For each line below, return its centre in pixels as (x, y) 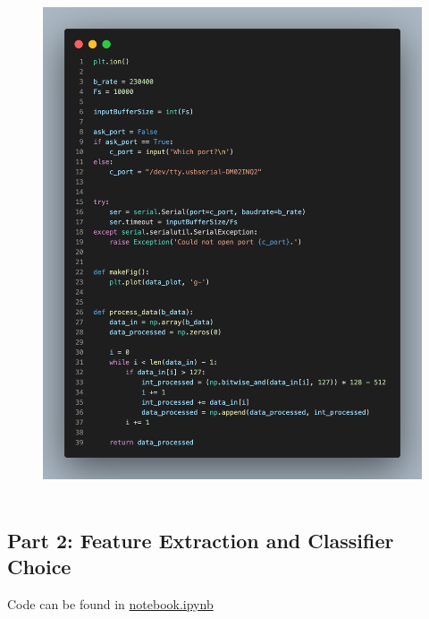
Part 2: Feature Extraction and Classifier (201, 540)
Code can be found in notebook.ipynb (110, 604)
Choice (39, 567)
